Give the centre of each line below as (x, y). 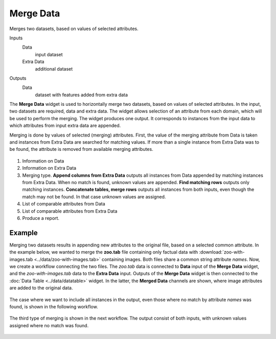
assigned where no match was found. (49, 325)
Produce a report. (41, 218)
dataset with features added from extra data (81, 95)
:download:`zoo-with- (222, 252)
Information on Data (43, 161)
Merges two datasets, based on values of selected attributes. (74, 29)
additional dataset (54, 69)
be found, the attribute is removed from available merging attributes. (81, 149)
